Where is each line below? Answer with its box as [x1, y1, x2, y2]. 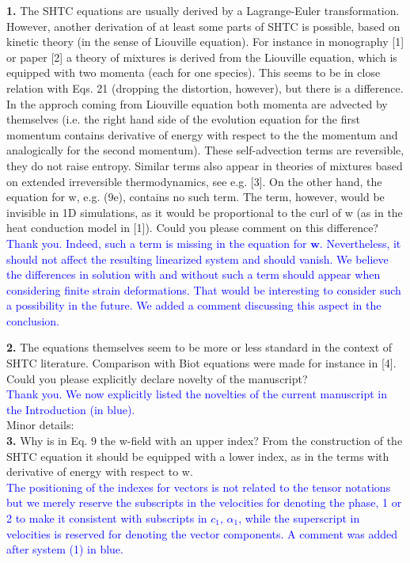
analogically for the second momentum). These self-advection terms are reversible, [6, 142, 404, 158]
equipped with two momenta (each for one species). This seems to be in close [6, 64, 381, 81]
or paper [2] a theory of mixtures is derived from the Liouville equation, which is [6, 48, 397, 65]
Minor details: [6, 417, 74, 433]
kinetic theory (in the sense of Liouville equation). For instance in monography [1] [6, 33, 404, 50]
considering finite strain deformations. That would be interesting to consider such [6, 281, 401, 298]
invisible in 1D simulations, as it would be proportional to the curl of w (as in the [6, 204, 403, 220]
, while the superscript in [238, 510, 360, 526]
